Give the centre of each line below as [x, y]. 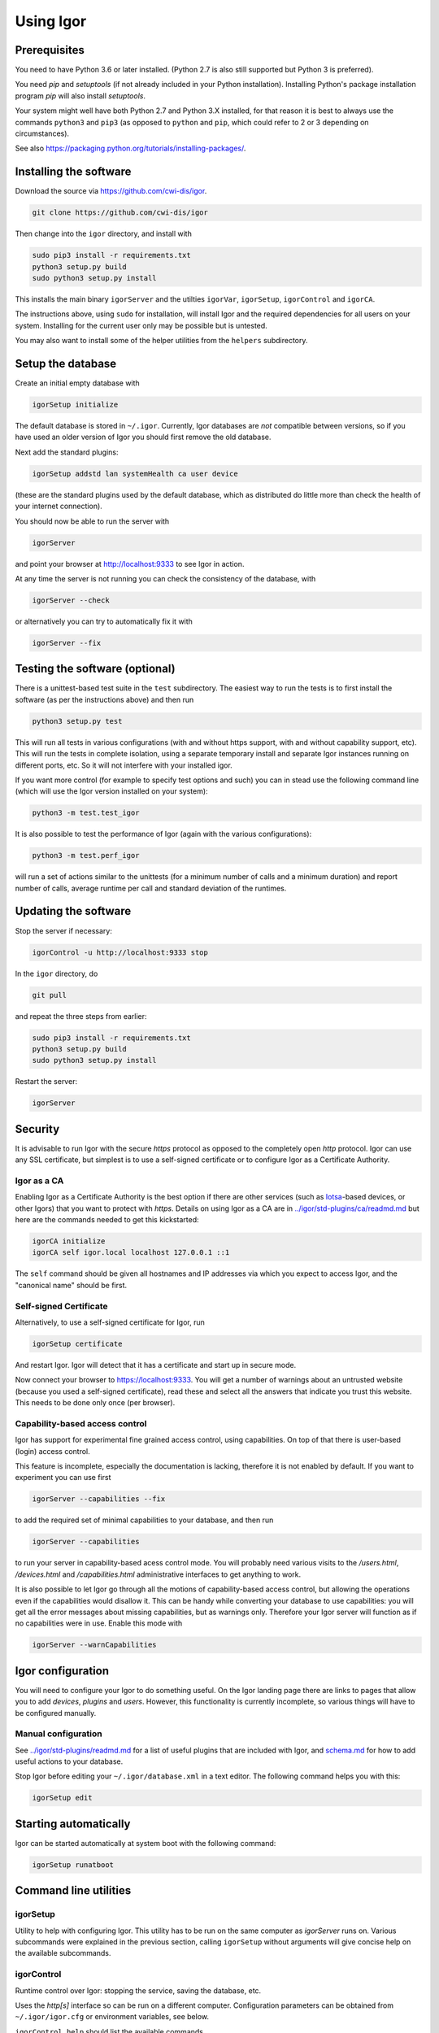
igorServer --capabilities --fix [99, 1499]
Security [37, 1129]
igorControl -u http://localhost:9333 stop [120, 952]
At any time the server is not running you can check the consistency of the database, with [165, 578]
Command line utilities [73, 1891]
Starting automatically [73, 1824]
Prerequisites [50, 50]
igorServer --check [71, 600]
